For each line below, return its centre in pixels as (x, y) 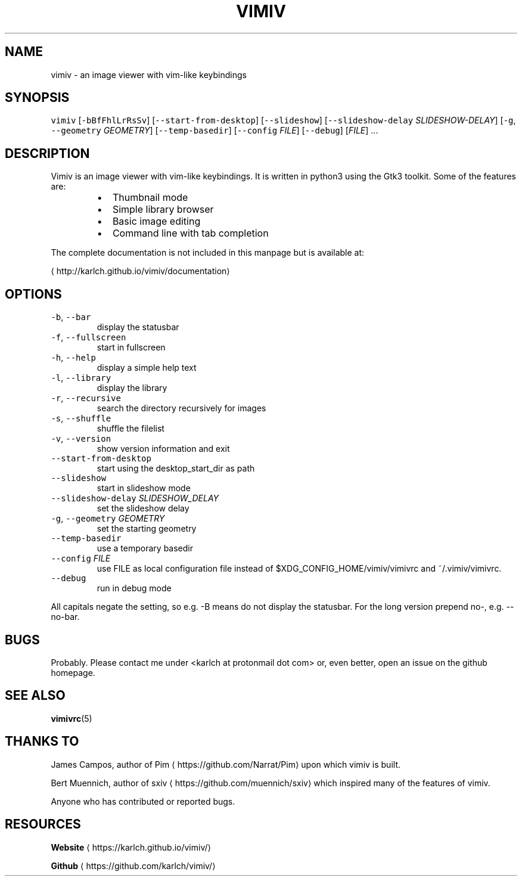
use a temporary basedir (145, 548)
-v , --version (81, 439)
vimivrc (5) (72, 718)
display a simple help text (147, 368)
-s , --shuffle (81, 418)
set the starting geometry (147, 529)
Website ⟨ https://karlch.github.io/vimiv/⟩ (131, 847)
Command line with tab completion (190, 233)
